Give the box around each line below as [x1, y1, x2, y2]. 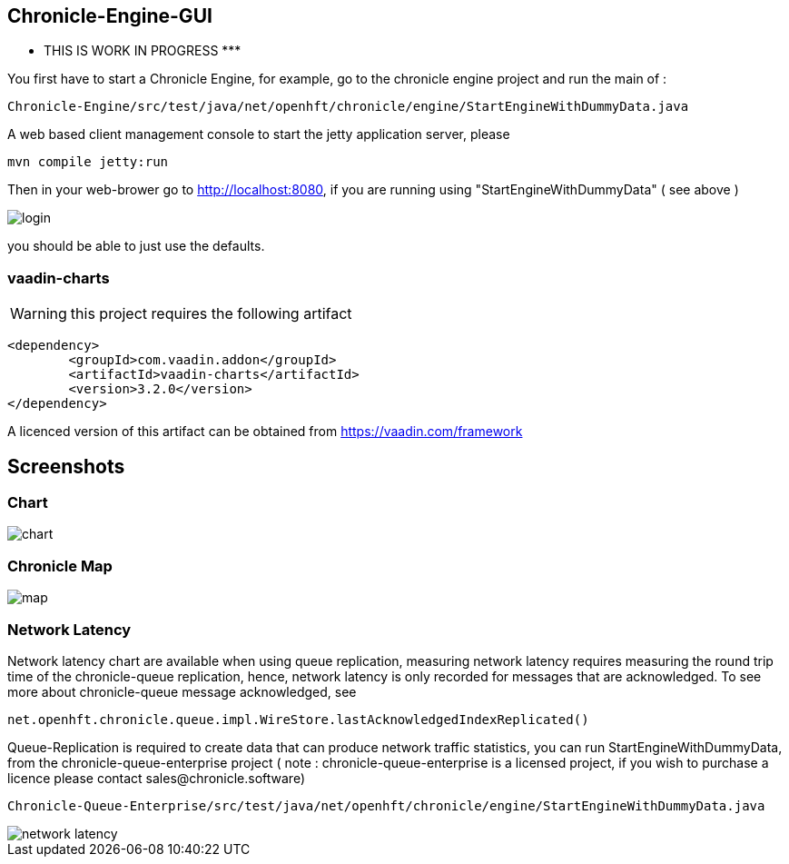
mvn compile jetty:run [7, 154, 169, 170]
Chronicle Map [7, 556, 113, 575]
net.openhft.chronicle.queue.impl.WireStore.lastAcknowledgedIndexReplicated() [7, 711, 589, 727]
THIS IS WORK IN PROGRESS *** [44, 43, 242, 59]
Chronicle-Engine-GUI [7, 5, 212, 27]
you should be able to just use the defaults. [7, 238, 265, 254]
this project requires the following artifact [70, 304, 352, 323]
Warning [10, 304, 67, 323]
